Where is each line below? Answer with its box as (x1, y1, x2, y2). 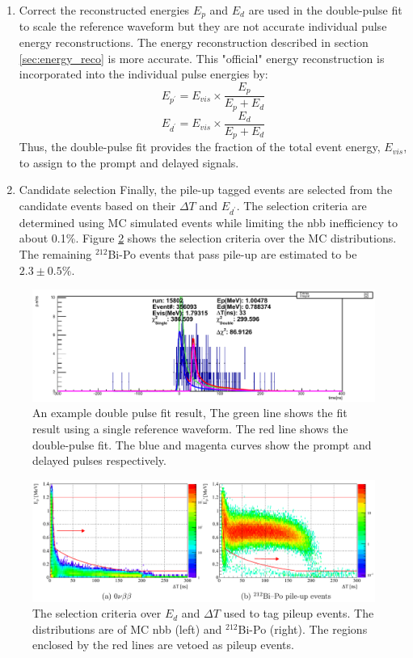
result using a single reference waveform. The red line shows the (32, 420, 348, 437)
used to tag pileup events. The (223, 605, 374, 622)
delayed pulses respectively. (32, 452, 166, 469)
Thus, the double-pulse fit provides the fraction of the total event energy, (19, 138, 381, 155)
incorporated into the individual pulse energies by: (19, 65, 268, 82)
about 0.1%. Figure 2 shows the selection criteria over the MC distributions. (19, 230, 397, 247)
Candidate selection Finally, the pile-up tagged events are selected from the (19, 181, 393, 198)
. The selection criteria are (236, 197, 367, 214)
